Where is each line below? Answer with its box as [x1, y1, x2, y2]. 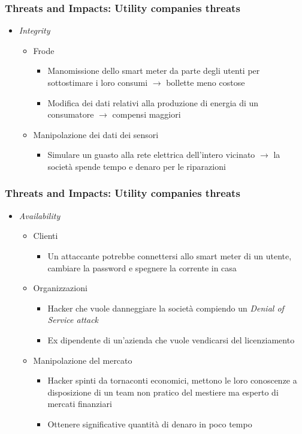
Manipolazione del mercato [33, 354, 132, 366]
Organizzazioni [33, 282, 87, 294]
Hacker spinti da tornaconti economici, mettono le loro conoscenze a [47, 374, 297, 387]
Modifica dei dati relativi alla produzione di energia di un [47, 96, 259, 109]
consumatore [47, 108, 94, 121]
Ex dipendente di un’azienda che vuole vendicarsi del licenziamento [47, 333, 295, 346]
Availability [19, 209, 61, 222]
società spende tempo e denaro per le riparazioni [47, 160, 226, 172]
